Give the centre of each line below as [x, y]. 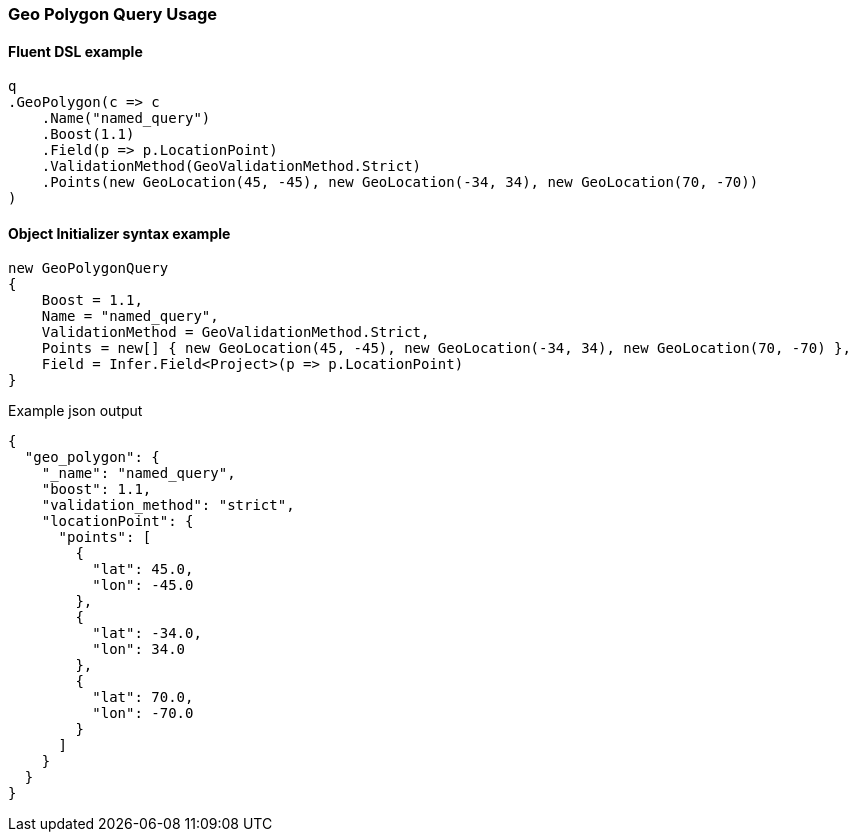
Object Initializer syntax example [119, 233]
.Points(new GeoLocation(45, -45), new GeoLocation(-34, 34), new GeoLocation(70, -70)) [400, 182]
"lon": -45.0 [143, 585]
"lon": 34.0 [139, 649]
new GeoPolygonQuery [88, 268]
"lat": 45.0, [143, 569]
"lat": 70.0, [143, 697]
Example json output [75, 411]
